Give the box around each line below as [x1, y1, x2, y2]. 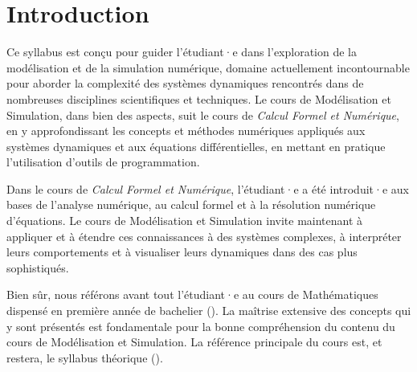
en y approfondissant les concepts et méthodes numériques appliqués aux [6, 122, 366, 139]
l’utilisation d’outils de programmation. [6, 153, 200, 170]
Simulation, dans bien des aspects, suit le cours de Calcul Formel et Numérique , [6, 106, 399, 123]
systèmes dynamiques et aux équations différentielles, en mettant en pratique [6, 137, 386, 154]
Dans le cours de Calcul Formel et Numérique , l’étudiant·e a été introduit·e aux [6, 180, 409, 197]
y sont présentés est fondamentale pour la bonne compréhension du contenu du [6, 317, 395, 334]
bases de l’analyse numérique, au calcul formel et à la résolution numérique [6, 196, 376, 213]
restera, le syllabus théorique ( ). [6, 349, 163, 366]
